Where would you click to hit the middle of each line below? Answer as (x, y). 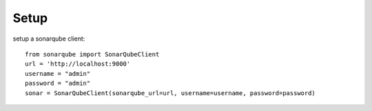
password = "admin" (58, 83)
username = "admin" (58, 73)
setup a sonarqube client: (49, 39)
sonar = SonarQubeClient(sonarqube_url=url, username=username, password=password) (170, 93)
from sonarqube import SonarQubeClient (92, 54)
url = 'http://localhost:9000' (78, 64)
